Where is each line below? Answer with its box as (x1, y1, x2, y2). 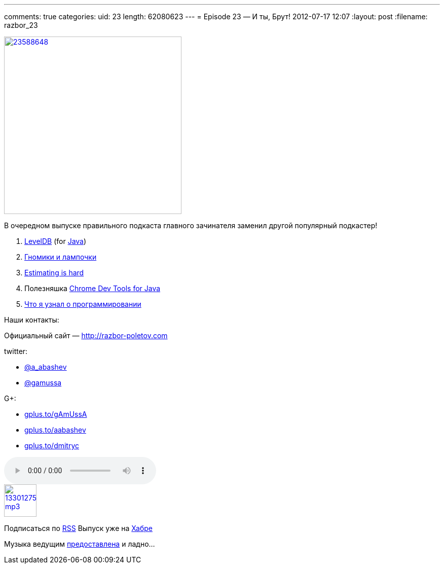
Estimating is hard (24, 268, 84, 277)
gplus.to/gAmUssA (24, 410, 87, 418)
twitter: (4, 347, 28, 356)
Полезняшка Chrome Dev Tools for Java (24, 284, 161, 293)
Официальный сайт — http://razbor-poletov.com (4, 331, 168, 340)
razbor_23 (4, 21, 38, 29)
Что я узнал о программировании (24, 300, 141, 308)
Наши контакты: (4, 315, 59, 324)
